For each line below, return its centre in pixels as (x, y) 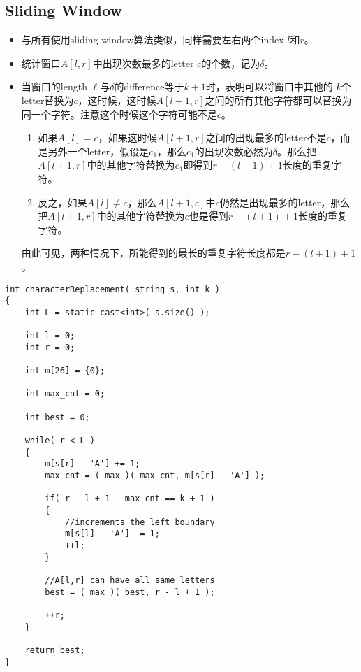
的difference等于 (149, 86)
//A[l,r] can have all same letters (130, 580)
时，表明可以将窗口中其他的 (269, 86)
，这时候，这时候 (117, 100)
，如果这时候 (127, 137)
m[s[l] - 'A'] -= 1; (112, 534)
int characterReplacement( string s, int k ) (112, 289)
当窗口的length (54, 86)
